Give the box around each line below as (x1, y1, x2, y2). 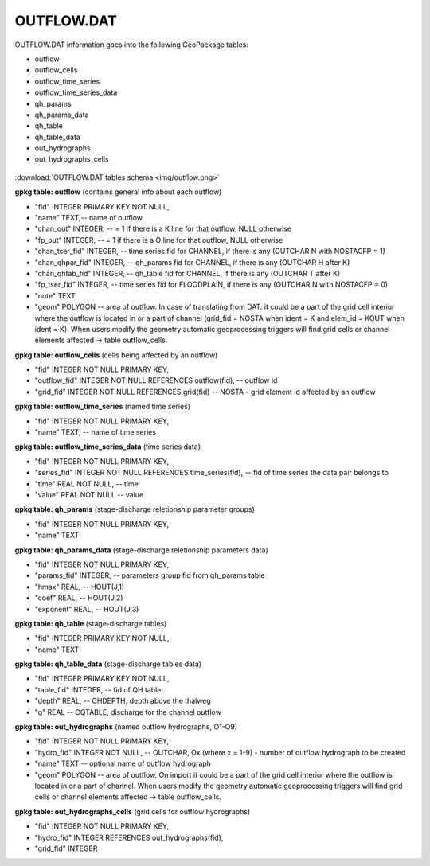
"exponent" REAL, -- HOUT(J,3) (34, 604, 139, 614)
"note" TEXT (34, 291, 76, 300)
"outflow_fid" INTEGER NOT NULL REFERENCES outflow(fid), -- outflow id (34, 376, 278, 385)
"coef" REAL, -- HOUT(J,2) (34, 593, 123, 603)
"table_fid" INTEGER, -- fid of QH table (34, 685, 162, 694)
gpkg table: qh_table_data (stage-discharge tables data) (14, 659, 202, 669)
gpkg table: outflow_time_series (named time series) (14, 402, 191, 412)
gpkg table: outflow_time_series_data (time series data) (14, 442, 201, 451)
